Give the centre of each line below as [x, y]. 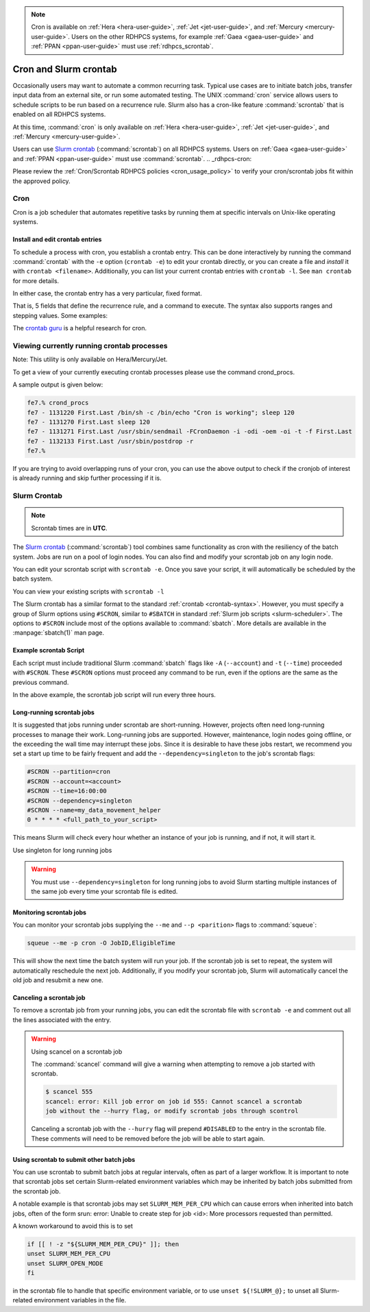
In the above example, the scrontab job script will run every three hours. [114, 694]
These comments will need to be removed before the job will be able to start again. [148, 1139]
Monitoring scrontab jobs [50, 912]
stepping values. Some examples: [60, 315]
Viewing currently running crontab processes [90, 346]
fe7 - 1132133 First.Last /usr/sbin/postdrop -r [110, 441]
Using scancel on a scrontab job [77, 1052]
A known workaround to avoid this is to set [73, 1226]
